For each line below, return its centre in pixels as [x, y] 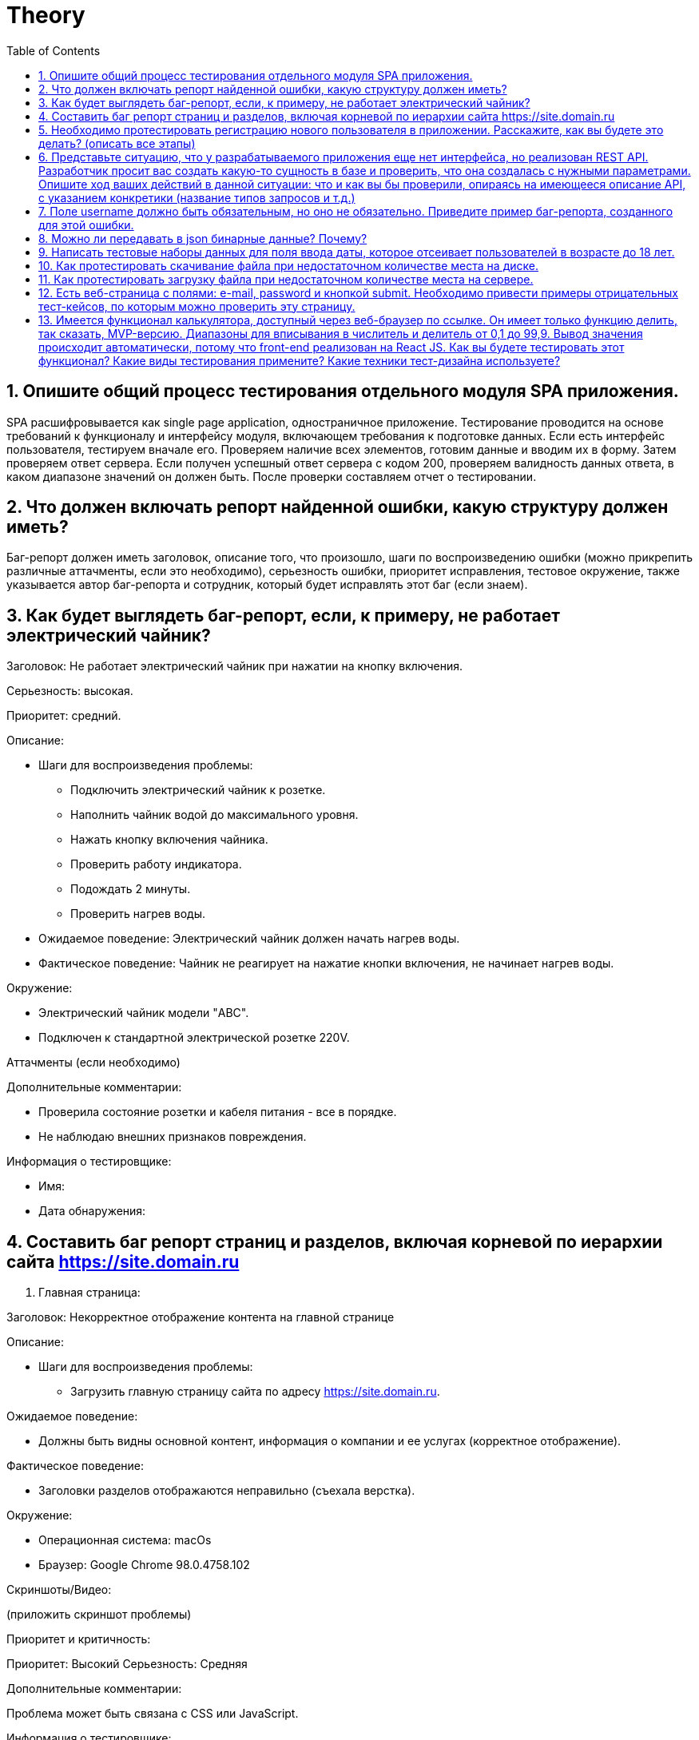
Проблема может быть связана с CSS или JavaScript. [153, 1714]
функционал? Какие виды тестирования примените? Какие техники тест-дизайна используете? [300, 360]
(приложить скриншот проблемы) [99, 1615]
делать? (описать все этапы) [117, 143]
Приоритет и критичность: [79, 1639]
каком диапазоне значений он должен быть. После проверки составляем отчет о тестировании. [272, 476]
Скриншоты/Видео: [59, 1590]
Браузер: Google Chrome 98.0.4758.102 [144, 1565]
